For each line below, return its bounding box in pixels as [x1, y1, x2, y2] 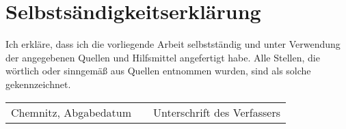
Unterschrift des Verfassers [153, 104, 280, 120]
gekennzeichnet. [5, 76, 71, 91]
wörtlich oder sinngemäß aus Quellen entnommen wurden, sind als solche [5, 63, 311, 78]
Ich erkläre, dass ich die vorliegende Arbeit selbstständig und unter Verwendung [5, 37, 341, 51]
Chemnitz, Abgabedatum [11, 104, 132, 120]
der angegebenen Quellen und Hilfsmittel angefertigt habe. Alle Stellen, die [5, 50, 320, 64]
